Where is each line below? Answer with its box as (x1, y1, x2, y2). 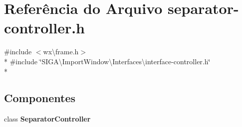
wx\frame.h (43, 46, 79, 57)
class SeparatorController (4, 114, 91, 124)
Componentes (4, 90, 76, 106)
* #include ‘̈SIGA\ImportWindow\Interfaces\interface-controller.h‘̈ (4, 56, 211, 66)
